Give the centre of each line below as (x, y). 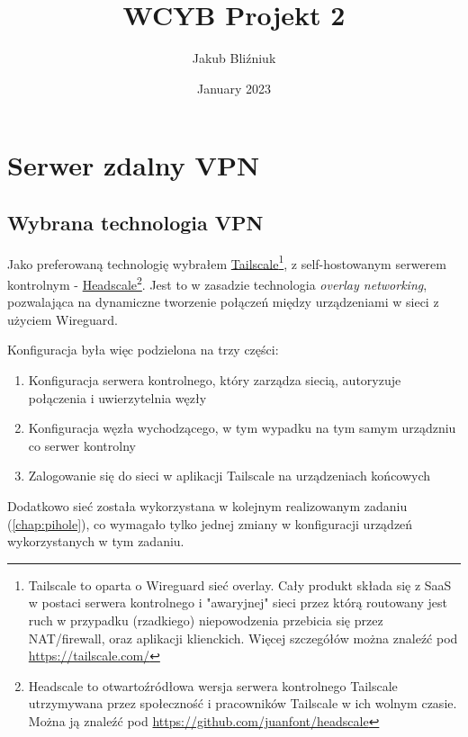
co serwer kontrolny (82, 445)
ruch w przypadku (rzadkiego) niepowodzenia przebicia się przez (206, 620)
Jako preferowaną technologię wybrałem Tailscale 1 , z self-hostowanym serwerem (227, 262)
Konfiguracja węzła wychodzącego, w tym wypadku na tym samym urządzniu (242, 428)
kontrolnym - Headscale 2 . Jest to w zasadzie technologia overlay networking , (217, 283)
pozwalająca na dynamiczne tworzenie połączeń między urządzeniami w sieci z (223, 302)
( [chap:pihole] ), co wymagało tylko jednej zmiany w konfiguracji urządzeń (210, 523)
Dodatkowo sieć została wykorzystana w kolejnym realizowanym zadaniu (207, 505)
